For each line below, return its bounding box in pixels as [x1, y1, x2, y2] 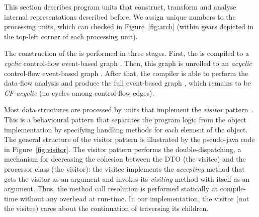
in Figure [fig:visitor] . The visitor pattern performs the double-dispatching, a [4, 143, 241, 154]
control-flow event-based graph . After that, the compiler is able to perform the [4, 67, 248, 78]
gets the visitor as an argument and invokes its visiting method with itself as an [4, 173, 250, 184]
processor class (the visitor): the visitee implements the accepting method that [4, 163, 245, 174]
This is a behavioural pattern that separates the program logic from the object [4, 114, 246, 124]
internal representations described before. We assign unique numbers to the [4, 11, 236, 22]
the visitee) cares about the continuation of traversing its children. [4, 203, 209, 213]
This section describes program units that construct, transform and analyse [4, 2, 236, 12]
